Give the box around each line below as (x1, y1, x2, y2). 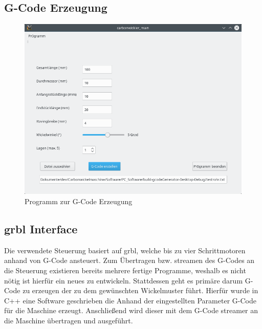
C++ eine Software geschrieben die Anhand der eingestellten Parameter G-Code (4, 295, 256, 305)
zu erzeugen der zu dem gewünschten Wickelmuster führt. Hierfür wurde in (23, 285, 258, 296)
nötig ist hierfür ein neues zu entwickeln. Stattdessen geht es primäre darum (4, 275, 243, 286)
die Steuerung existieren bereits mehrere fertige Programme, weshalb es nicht (4, 265, 246, 275)
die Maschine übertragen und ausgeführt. (4, 315, 133, 325)
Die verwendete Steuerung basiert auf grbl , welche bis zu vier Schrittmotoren (4, 245, 246, 255)
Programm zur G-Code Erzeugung (25, 195, 133, 206)
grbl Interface (4, 221, 78, 236)
